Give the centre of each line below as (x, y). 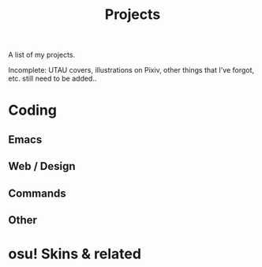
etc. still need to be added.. (52, 79)
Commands (37, 193)
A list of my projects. (42, 55)
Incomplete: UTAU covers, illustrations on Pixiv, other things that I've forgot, (131, 70)
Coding (33, 110)
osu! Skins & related (75, 254)
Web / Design (42, 166)
